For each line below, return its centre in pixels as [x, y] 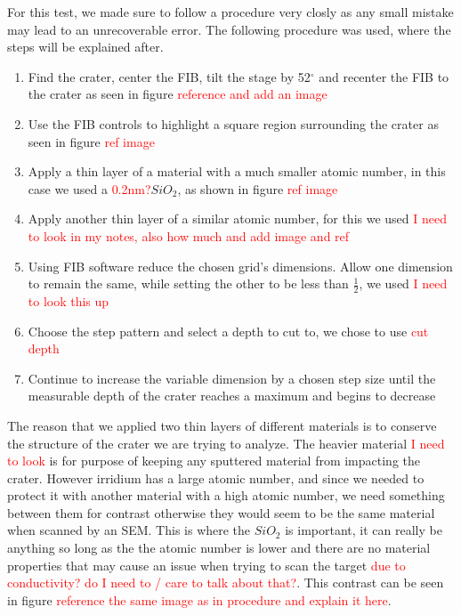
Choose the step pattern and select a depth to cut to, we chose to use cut [228, 331]
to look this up [69, 300]
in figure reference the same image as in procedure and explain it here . [199, 599]
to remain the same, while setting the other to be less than [188, 283]
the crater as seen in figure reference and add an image [178, 94]
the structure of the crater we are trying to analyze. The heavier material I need [226, 443]
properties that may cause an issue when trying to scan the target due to [206, 565]
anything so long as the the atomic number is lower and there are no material [219, 548]
